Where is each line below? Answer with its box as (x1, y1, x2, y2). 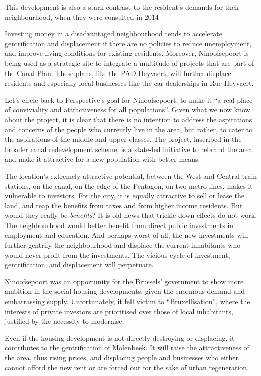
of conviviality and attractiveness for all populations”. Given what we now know (5, 104, 250, 115)
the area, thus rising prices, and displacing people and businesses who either (5, 352, 238, 362)
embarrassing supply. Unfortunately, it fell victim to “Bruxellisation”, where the (5, 296, 250, 307)
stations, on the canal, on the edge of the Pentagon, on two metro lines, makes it (5, 180, 253, 191)
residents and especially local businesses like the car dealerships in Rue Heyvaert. (5, 78, 254, 88)
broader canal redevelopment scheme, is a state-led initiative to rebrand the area (5, 143, 252, 154)
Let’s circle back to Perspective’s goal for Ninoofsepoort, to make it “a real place (5, 94, 253, 105)
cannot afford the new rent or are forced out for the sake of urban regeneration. (5, 362, 249, 372)
